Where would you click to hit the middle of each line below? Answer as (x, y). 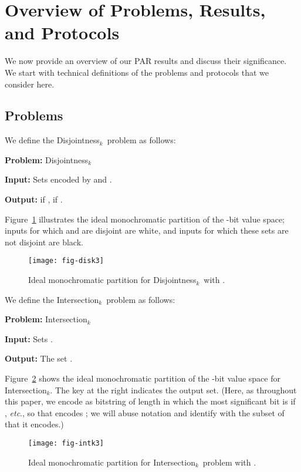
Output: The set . (39, 358)
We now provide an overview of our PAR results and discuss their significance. (146, 61)
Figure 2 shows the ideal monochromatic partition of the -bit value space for (143, 378)
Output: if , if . (34, 199)
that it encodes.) (34, 424)
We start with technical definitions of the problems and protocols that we (137, 72)
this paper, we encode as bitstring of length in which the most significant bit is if (150, 401)
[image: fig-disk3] (66, 261)
